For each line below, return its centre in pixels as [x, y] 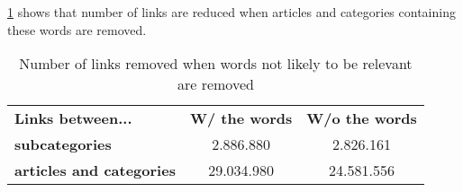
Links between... [73, 118]
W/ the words [241, 118]
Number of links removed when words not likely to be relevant [216, 64]
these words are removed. [77, 29]
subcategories [63, 144]
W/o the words [362, 118]
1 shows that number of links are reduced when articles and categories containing [231, 12]
